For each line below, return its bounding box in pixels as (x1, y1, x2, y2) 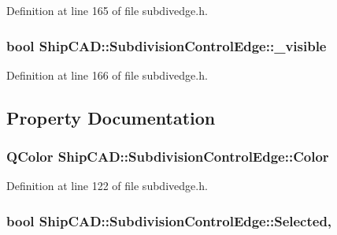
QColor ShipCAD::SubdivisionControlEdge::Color (6, 147, 329, 166)
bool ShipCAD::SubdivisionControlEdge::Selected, (6, 211, 332, 230)
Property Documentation (6, 105, 216, 129)
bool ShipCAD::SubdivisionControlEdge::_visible (6, 35, 327, 55)
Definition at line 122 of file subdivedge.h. (6, 177, 208, 194)
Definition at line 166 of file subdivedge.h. (6, 66, 208, 83)
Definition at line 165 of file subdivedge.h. (6, 2, 208, 18)
